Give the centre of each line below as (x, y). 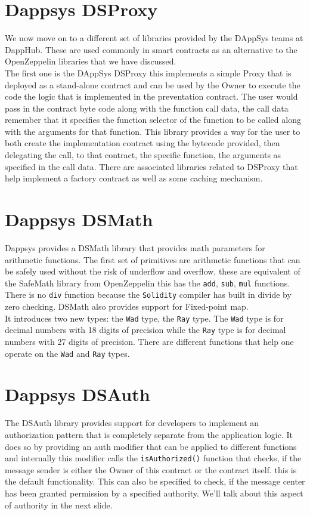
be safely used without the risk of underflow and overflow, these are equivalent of (153, 271)
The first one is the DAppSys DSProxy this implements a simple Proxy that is (148, 73)
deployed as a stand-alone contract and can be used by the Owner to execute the (153, 84)
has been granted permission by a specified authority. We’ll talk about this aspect (154, 493)
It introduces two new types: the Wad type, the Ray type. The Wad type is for (144, 318)
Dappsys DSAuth (77, 394)
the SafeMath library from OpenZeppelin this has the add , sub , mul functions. (148, 283)
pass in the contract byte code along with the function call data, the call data (147, 108)
